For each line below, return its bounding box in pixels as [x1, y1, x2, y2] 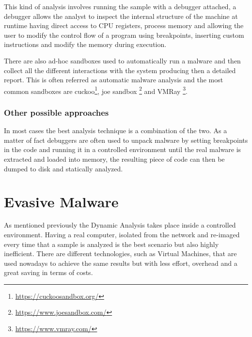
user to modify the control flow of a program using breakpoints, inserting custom [4, 30, 244, 40]
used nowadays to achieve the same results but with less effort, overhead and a [4, 258, 237, 268]
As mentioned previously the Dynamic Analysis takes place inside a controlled [4, 220, 236, 230]
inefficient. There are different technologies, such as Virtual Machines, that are [4, 248, 237, 259]
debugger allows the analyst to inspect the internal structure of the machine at [4, 11, 238, 21]
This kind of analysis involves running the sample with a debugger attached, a [4, 1, 236, 11]
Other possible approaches [4, 106, 109, 118]
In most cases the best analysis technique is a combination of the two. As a [4, 125, 227, 136]
